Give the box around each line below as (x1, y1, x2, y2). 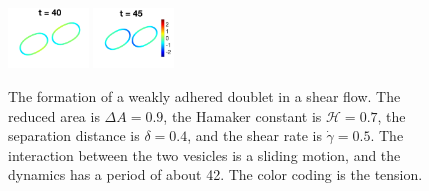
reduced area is (8, 105, 100, 126)
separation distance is (8, 125, 140, 146)
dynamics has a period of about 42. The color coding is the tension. (8, 164, 423, 185)
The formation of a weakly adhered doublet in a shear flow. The (8, 85, 401, 106)
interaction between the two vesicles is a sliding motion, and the (8, 144, 401, 165)
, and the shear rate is (187, 125, 322, 146)
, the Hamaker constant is (163, 105, 322, 126)
